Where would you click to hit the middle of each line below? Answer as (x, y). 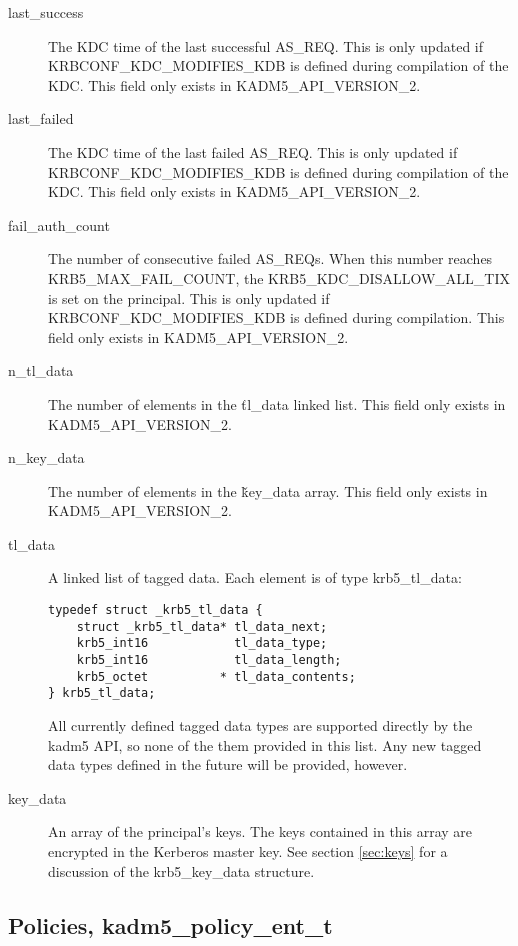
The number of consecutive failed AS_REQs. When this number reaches (270, 258)
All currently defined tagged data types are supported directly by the (260, 725)
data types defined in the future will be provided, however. (228, 764)
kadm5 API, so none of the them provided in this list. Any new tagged (265, 744)
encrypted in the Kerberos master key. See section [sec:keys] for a (248, 850)
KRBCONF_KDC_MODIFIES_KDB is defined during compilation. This (276, 317)
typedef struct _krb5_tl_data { (155, 610)
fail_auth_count (59, 224)
